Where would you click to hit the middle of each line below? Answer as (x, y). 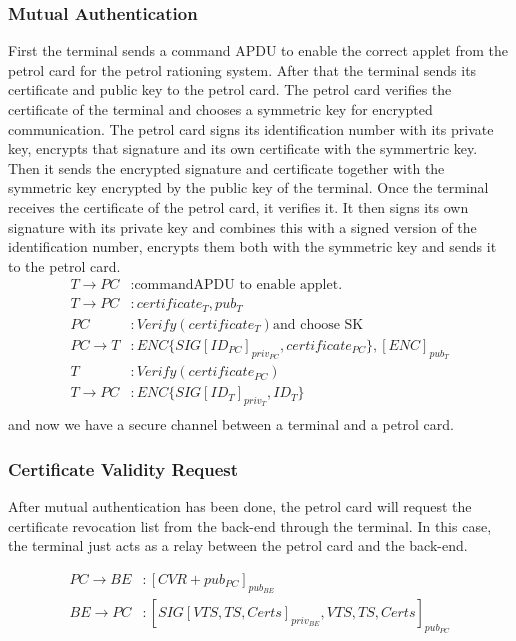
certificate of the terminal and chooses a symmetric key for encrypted (220, 109)
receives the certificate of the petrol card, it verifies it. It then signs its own (238, 206)
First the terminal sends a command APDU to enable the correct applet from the (258, 50)
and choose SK (318, 324)
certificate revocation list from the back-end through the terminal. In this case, (250, 525)
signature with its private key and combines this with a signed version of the (242, 226)
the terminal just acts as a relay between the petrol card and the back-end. (238, 545)
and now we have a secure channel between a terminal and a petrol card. (231, 424)
